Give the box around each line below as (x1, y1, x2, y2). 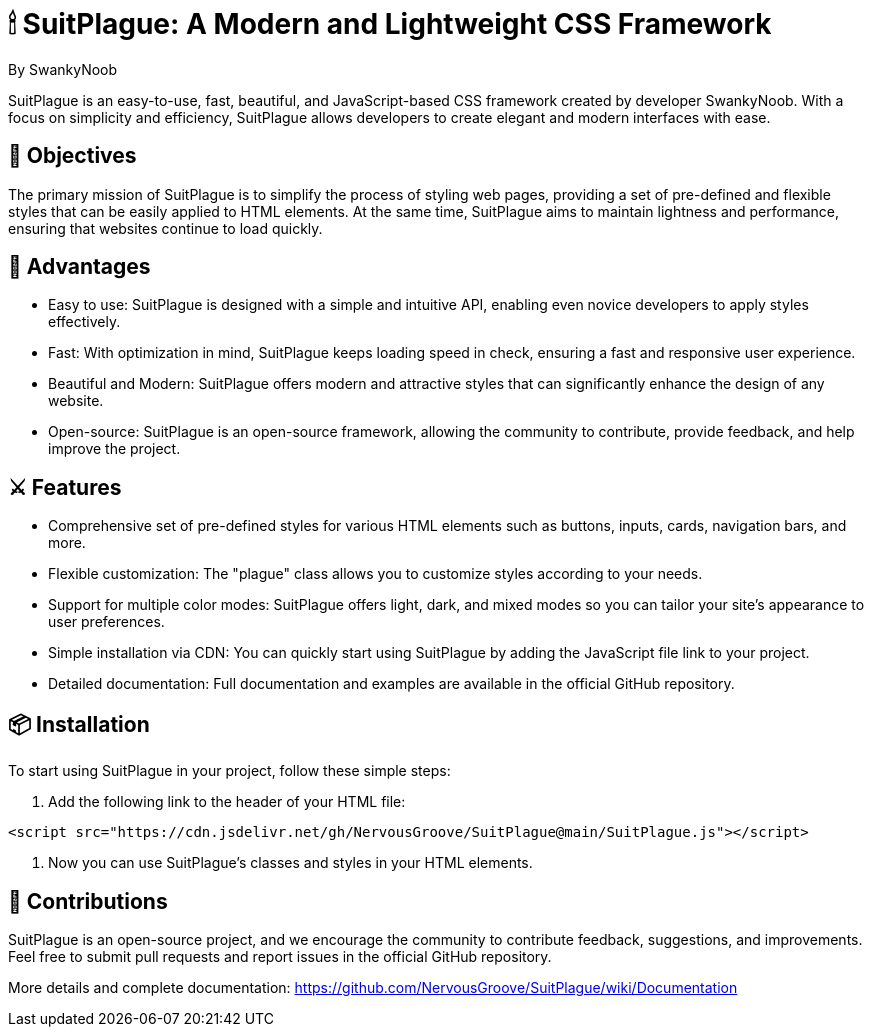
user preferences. (48, 613, 165, 631)
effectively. (48, 313, 121, 331)
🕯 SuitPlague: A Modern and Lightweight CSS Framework (8, 7, 772, 41)
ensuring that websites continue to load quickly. (8, 219, 323, 237)
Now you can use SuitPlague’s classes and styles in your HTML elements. (48, 854, 533, 872)
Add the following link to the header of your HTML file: (48, 793, 406, 811)
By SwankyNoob (8, 60, 118, 78)
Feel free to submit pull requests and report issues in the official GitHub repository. (8, 947, 552, 965)
